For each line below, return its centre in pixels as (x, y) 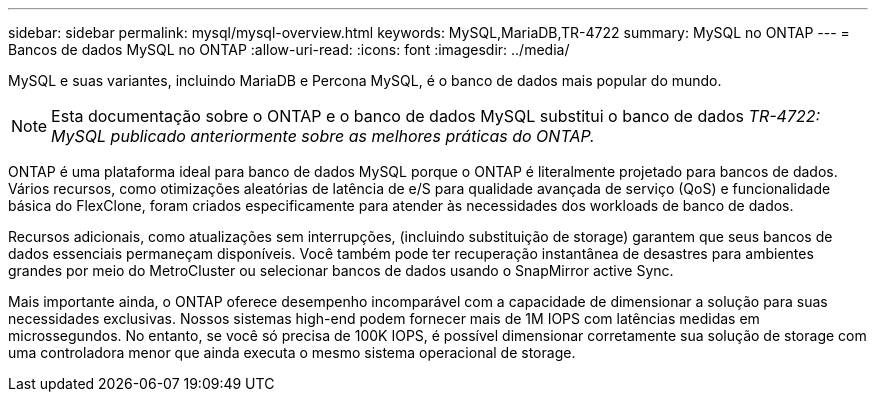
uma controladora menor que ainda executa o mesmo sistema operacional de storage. (292, 352)
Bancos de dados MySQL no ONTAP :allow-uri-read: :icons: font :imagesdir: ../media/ (289, 49)
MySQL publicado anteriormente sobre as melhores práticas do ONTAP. (323, 136)
